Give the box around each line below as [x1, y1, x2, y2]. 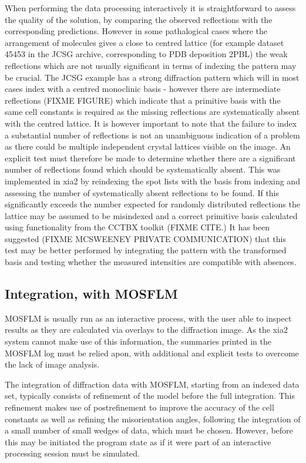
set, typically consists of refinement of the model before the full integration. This [5, 389, 295, 402]
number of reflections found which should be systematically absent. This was [5, 163, 281, 176]
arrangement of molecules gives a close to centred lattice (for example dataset [5, 36, 284, 48]
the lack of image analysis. [5, 358, 100, 371]
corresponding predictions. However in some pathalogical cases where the [5, 25, 267, 37]
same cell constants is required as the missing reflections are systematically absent [5, 105, 300, 118]
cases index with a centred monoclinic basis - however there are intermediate [5, 82, 281, 95]
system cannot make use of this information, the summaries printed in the [5, 335, 272, 348]
